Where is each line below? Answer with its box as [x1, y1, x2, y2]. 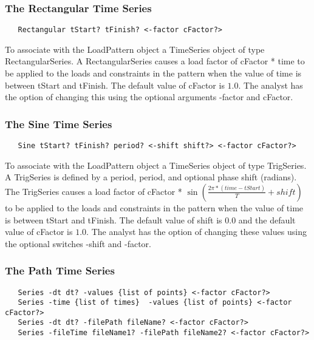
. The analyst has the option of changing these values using [86, 225, 307, 238]
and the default [238, 213, 296, 226]
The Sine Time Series [5, 116, 112, 131]
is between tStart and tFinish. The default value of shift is [5, 213, 222, 226]
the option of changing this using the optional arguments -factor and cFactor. [5, 90, 293, 103]
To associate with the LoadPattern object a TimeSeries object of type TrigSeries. [5, 158, 307, 171]
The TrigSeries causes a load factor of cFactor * [5, 185, 182, 197]
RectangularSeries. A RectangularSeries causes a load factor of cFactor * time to [5, 55, 305, 67]
